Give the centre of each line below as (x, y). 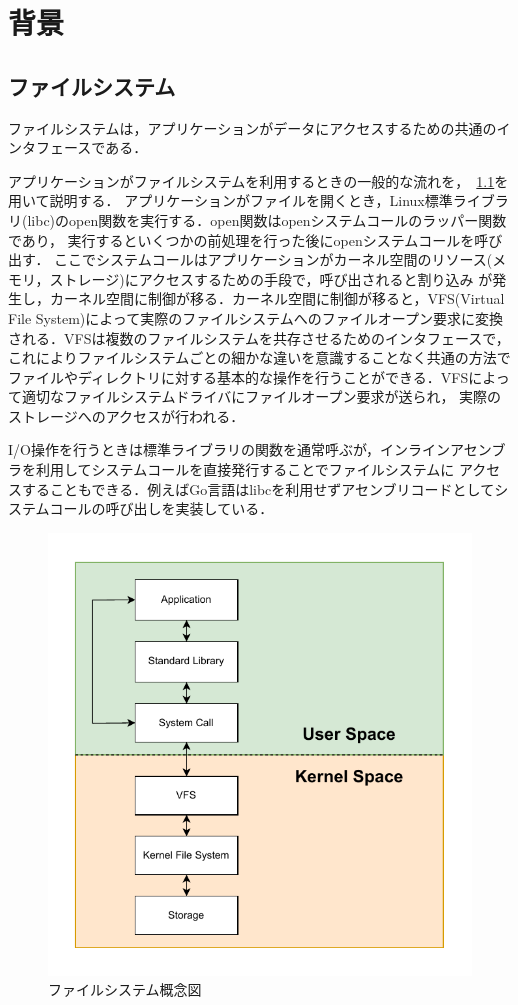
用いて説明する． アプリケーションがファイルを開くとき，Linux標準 (230, 200)
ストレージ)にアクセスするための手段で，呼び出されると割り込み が (271, 278)
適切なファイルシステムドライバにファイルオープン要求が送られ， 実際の (261, 396)
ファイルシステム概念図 (125, 989)
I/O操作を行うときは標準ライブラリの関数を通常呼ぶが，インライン (229, 449)
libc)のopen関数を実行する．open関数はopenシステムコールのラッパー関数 (267, 219)
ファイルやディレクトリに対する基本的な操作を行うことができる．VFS (238, 376)
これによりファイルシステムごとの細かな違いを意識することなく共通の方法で (259, 357)
